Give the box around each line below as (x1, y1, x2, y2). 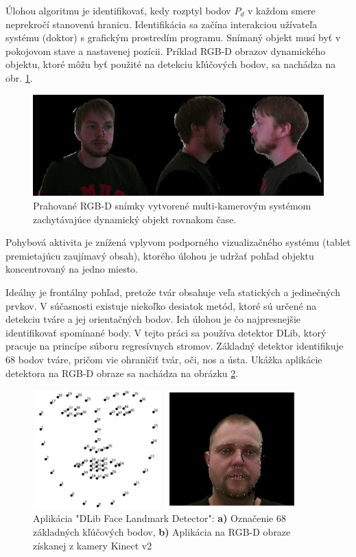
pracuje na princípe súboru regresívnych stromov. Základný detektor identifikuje (5, 339, 344, 353)
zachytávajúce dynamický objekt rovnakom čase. (33, 212, 237, 226)
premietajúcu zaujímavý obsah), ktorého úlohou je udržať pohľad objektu (5, 248, 314, 262)
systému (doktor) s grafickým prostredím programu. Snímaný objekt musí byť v (5, 30, 341, 45)
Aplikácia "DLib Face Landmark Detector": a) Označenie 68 (33, 511, 286, 525)
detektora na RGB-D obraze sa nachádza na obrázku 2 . (5, 365, 239, 380)
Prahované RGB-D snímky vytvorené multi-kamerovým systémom (33, 198, 311, 212)
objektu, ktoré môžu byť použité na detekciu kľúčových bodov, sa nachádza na (5, 57, 336, 71)
